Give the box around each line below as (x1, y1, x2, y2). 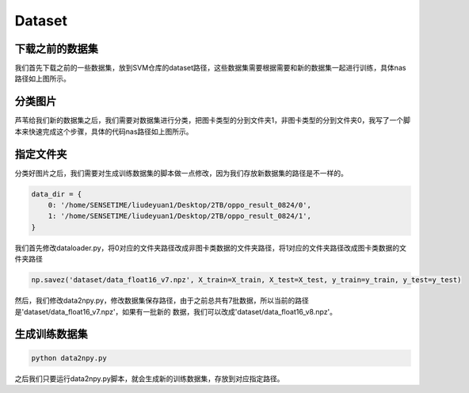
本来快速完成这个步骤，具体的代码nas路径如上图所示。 (14, 127, 193, 136)
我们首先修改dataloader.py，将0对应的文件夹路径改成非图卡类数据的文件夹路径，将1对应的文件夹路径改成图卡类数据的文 (14, 242, 407, 253)
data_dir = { (31, 189, 82, 198)
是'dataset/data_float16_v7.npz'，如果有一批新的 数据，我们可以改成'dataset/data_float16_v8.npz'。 (14, 307, 337, 316)
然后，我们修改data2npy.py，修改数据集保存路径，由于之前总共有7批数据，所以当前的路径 (14, 296, 309, 305)
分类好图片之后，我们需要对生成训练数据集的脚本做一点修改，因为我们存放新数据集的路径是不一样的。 (14, 168, 348, 177)
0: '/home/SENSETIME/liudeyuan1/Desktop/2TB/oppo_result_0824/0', (48, 200, 312, 210)
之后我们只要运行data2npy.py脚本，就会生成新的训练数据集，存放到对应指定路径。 (14, 373, 284, 383)
